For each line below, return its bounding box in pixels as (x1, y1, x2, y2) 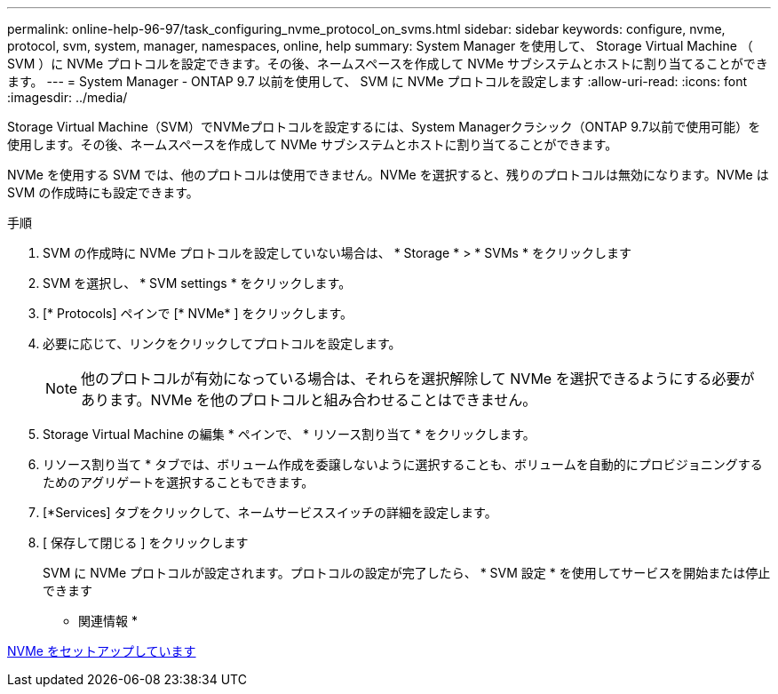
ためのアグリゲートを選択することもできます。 (43, 475, 314, 490)
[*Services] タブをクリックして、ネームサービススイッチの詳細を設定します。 (43, 505, 497, 520)
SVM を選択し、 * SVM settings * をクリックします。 (43, 275, 352, 291)
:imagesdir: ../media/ (7, 90, 128, 105)
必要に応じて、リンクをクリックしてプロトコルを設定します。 (43, 336, 401, 351)
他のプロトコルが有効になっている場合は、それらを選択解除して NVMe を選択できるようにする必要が (81, 370, 755, 387)
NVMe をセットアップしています (7, 643, 196, 658)
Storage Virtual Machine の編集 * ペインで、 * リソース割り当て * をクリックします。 (43, 427, 536, 442)
